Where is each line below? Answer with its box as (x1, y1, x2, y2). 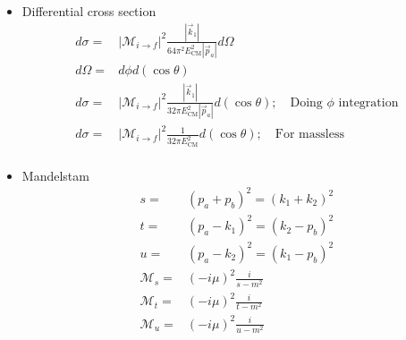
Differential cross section (21, 2, 156, 20)
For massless (275, 128, 344, 141)
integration (338, 96, 399, 109)
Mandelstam (21, 166, 89, 184)
